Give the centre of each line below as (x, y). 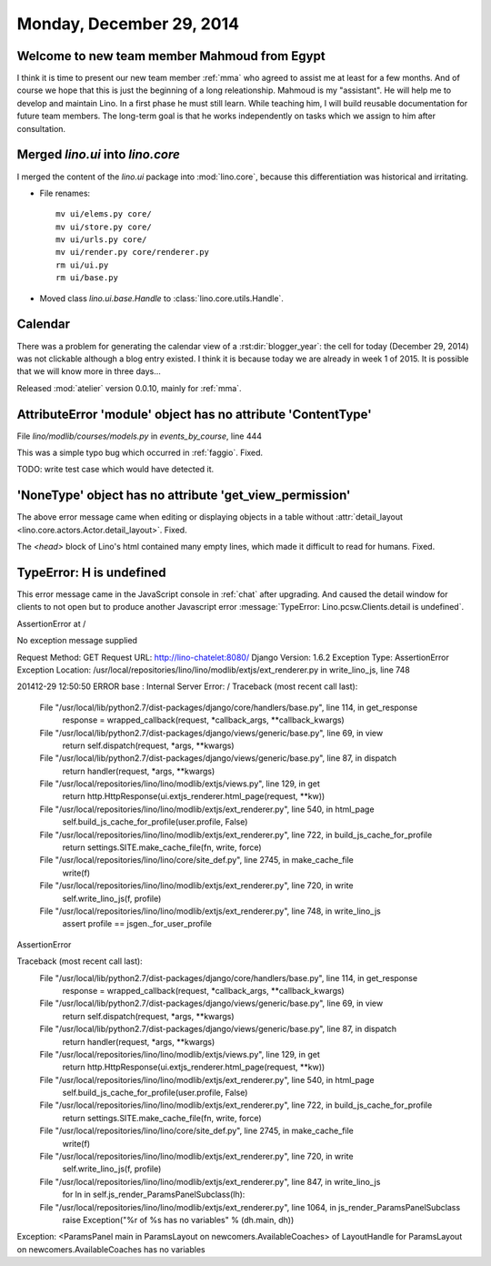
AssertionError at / (51, 623)
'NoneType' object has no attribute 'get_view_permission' (184, 496)
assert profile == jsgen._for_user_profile (137, 924)
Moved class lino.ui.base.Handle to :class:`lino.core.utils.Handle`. (161, 298)
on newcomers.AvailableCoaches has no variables (111, 1249)
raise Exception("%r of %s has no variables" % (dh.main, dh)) (178, 1220)
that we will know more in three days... (89, 371)
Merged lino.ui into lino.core (99, 155)
